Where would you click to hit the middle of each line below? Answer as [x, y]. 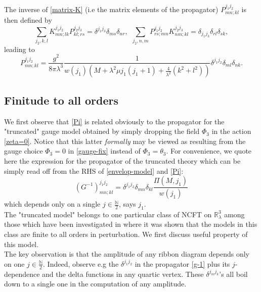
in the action [231, 131]
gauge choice [24, 151]
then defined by [28, 20]
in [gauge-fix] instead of [104, 151]
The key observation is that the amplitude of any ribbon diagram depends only [127, 254]
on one [14, 263]
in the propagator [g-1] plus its [182, 263]
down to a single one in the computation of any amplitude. [95, 284]
